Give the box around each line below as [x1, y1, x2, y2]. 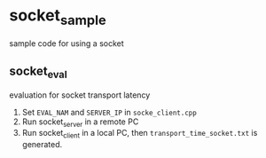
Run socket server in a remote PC [21, 116, 139, 129]
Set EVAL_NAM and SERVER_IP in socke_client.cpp [21, 107, 197, 117]
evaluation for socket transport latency [9, 90, 151, 100]
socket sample [9, 5, 106, 28]
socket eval [9, 63, 68, 81]
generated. [21, 139, 63, 150]
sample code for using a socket [9, 37, 124, 49]
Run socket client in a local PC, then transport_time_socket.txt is [21, 128, 258, 140]
